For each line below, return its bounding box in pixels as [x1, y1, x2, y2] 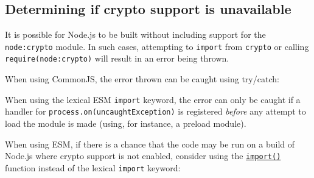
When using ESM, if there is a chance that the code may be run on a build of [5, 137, 295, 150]
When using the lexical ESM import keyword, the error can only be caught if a [5, 93, 301, 105]
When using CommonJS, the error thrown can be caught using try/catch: [5, 73, 279, 85]
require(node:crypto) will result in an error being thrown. [5, 52, 229, 65]
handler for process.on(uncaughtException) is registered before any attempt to [5, 105, 306, 118]
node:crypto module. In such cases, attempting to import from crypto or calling [5, 40, 309, 52]
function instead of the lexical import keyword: [5, 161, 181, 174]
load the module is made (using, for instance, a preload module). [5, 117, 246, 130]
